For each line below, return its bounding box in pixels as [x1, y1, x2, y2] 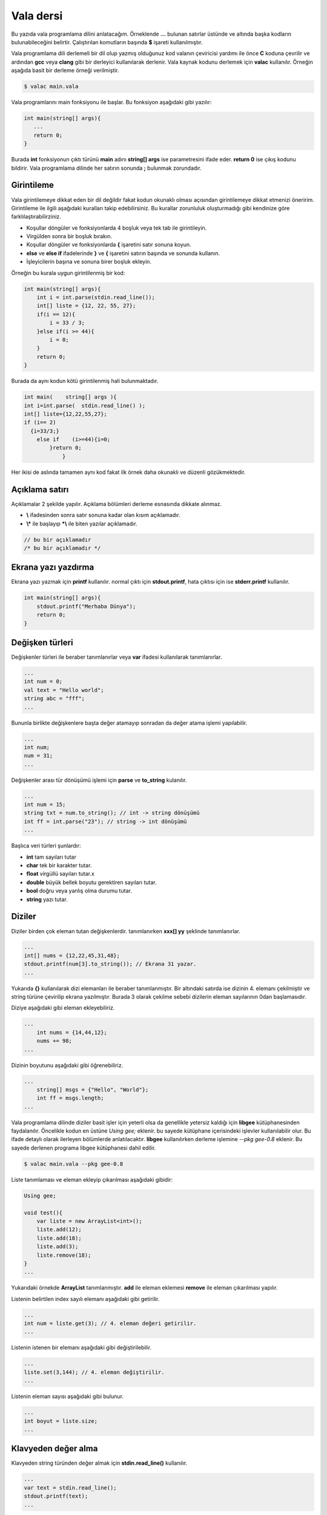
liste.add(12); [36, 1226, 82, 1233]
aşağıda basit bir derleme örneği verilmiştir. [11, 67, 119, 74]
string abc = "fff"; [24, 695, 85, 702]
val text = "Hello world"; [24, 687, 104, 693]
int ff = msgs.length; [36, 1094, 104, 1102]
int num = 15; [24, 801, 66, 808]
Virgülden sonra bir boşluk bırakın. [26, 233, 112, 240]
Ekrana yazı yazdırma [11, 562, 94, 573]
